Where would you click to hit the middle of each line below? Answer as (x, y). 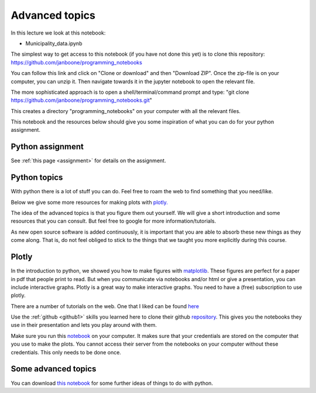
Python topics (37, 178)
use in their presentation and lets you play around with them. (84, 325)
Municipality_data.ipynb (54, 43)
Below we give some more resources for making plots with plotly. (89, 202)
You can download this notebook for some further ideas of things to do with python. (112, 383)
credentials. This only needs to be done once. (66, 352)
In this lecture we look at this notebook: (58, 33)
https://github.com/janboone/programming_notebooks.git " (81, 100)
